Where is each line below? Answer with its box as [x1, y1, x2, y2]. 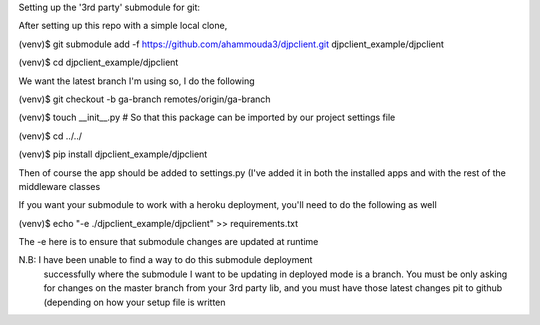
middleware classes [18, 180, 101, 192]
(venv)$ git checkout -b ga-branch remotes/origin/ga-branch [18, 93, 271, 105]
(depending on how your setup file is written [43, 296, 226, 308]
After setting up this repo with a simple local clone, [18, 20, 228, 32]
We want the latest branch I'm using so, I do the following [18, 75, 255, 87]
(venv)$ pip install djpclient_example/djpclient [18, 148, 208, 160]
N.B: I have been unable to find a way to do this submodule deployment [18, 254, 313, 266]
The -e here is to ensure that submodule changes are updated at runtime [18, 236, 319, 248]
